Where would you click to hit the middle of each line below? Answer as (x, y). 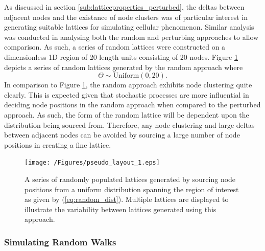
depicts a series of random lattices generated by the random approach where (124, 67)
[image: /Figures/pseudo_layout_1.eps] (92, 163)
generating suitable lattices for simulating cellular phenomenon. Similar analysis (129, 27)
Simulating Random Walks (60, 242)
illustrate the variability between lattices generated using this (121, 209)
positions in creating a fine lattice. (58, 144)
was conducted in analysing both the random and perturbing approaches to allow (131, 37)
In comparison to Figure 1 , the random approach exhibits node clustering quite (128, 85)
